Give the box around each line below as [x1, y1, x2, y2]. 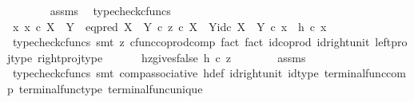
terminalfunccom [324, 65, 406, 81]
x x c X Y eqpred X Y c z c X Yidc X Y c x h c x [12, 18, 327, 34]
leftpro [375, 33, 408, 50]
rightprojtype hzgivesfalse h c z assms [38, 49, 306, 65]
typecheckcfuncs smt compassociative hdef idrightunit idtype [12, 65, 319, 81]
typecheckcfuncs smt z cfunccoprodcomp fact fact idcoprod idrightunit [12, 33, 370, 50]
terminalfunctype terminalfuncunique [18, 80, 203, 96]
